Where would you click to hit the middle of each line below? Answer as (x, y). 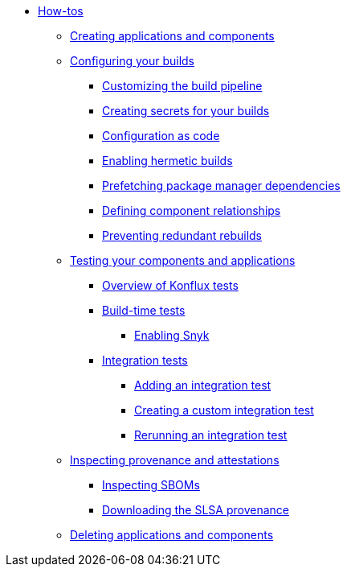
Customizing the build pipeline (182, 86)
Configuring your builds (132, 61)
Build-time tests (144, 310)
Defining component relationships (192, 210)
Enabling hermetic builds (167, 161)
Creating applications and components (172, 36)
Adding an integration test (203, 385)
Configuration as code (161, 136)
